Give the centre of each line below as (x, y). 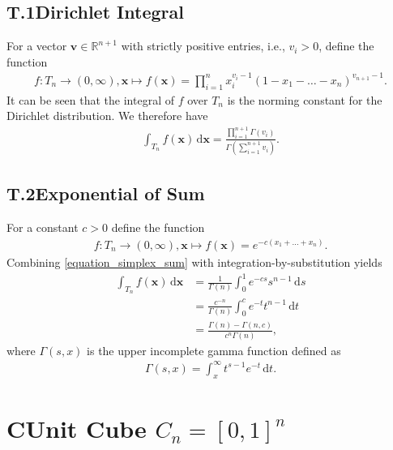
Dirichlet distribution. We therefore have (107, 116)
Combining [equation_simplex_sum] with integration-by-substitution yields (194, 261)
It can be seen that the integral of (90, 99)
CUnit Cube (77, 428)
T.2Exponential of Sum (106, 193)
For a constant (43, 227)
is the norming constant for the (305, 99)
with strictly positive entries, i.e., (203, 46)
